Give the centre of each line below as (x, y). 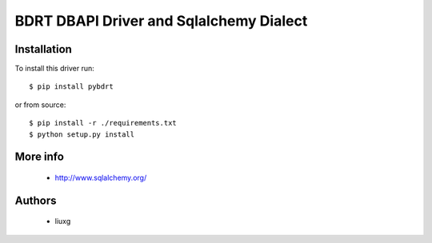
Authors (36, 200)
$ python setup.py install (82, 134)
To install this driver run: (55, 69)
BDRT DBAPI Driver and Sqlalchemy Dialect (161, 21)
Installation (43, 49)
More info (39, 157)
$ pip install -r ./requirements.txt (103, 123)
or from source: (40, 105)
